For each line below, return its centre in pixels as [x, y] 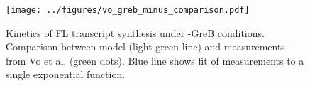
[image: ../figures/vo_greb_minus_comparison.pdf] [128, 10]
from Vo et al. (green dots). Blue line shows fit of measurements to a [155, 60]
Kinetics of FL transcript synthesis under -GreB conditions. [135, 32]
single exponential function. [66, 74]
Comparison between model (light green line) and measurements [145, 47]
